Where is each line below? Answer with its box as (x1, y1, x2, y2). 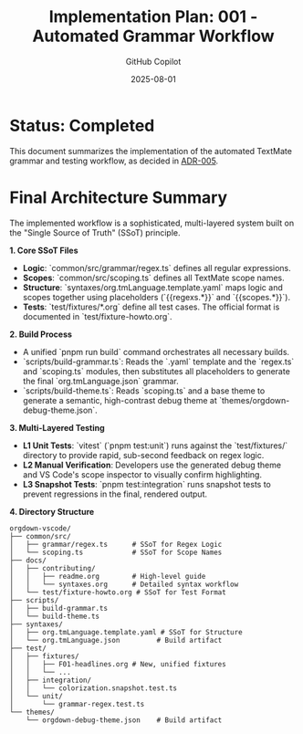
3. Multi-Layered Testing (9, 422, 105, 433)
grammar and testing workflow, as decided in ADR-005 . (9, 155, 219, 166)
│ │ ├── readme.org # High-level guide (9, 571, 206, 581)
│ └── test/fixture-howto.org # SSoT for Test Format (9, 587, 226, 597)
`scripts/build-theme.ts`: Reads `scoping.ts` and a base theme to (22, 385, 266, 396)
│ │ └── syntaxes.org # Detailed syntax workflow (9, 580, 239, 589)
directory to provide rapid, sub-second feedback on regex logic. (22, 449, 265, 460)
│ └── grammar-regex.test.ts (9, 699, 145, 708)
